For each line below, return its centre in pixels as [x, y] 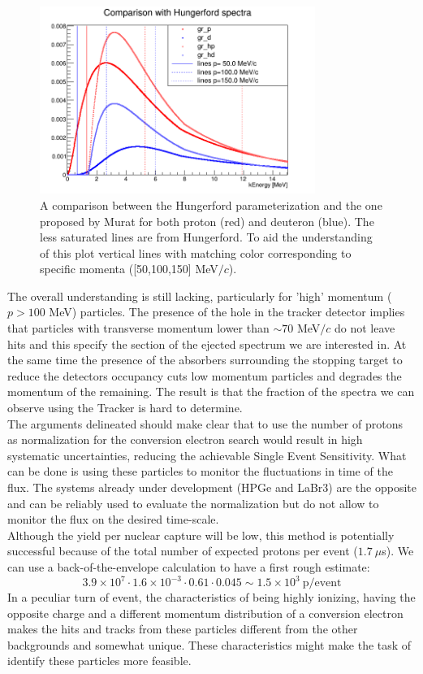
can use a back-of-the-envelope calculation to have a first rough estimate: [189, 566]
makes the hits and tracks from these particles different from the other [183, 629]
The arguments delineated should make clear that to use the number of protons [205, 423]
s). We [398, 551]
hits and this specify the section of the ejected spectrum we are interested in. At [207, 344]
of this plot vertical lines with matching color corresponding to [196, 252]
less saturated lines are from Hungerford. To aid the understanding [206, 237]
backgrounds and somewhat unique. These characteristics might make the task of [209, 644]
